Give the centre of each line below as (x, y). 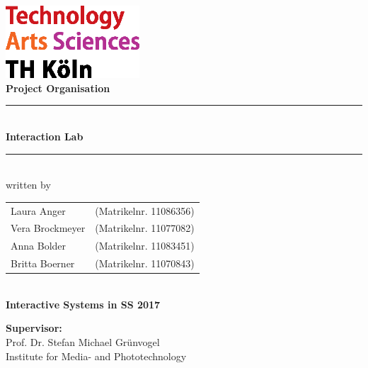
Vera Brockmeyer (48, 228)
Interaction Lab (45, 136)
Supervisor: (34, 328)
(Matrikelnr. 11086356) (145, 210)
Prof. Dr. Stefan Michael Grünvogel (83, 341)
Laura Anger (38, 210)
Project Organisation (58, 88)
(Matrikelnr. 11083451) (145, 246)
